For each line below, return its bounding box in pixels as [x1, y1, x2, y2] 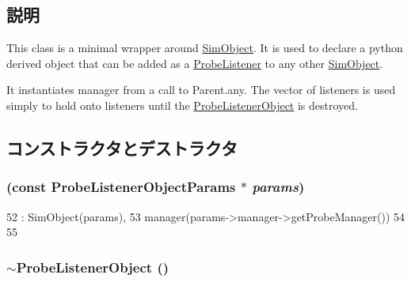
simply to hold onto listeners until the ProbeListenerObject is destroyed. [6, 96, 358, 113]
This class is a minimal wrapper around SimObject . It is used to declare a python [6, 39, 403, 56]
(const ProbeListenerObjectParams [6, 177, 236, 197]
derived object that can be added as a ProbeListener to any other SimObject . [6, 55, 383, 71]
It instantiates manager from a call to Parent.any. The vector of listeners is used [6, 81, 396, 98]
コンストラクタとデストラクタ [6, 135, 238, 160]
